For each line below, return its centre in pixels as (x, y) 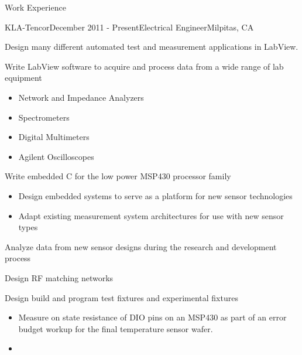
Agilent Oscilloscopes (56, 156)
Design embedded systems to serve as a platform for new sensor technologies (155, 195)
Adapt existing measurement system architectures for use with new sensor (151, 215)
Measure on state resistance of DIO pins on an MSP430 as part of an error (152, 317)
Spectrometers (44, 117)
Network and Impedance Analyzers (81, 97)
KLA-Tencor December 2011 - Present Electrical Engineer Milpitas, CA (129, 27)
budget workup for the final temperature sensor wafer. (116, 328)
